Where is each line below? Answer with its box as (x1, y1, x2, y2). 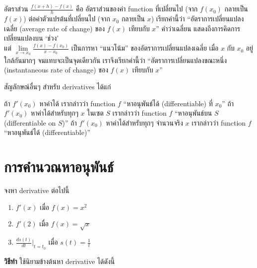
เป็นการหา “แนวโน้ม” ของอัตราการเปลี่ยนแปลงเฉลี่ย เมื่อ (71, 43, 219, 53)
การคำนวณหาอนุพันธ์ (4, 156, 114, 177)
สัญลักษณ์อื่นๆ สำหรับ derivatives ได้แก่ (4, 81, 111, 92)
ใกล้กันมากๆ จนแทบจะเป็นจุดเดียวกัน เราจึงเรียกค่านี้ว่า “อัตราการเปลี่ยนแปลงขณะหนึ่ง (4, 55, 227, 65)
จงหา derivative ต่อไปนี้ (4, 185, 69, 196)
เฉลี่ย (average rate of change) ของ (4, 23, 105, 33)
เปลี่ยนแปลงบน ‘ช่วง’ (4, 33, 59, 43)
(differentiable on (4, 117, 56, 128)
